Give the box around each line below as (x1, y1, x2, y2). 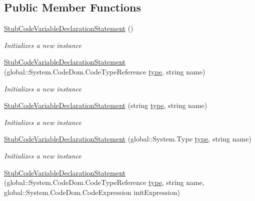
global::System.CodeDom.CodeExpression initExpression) (4, 186, 180, 197)
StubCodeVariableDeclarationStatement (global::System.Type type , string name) (4, 133, 251, 144)
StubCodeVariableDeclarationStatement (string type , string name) (4, 100, 207, 110)
